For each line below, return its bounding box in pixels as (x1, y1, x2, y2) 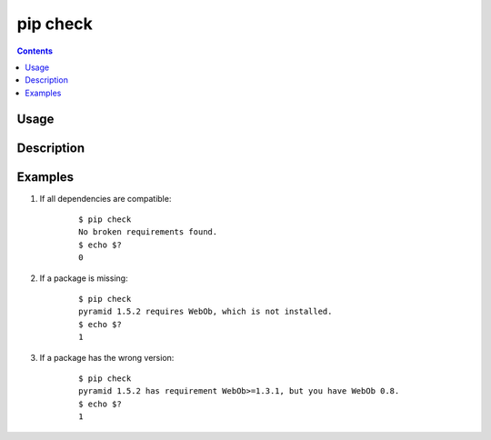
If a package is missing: (39, 273, 128, 284)
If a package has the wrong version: (39, 352, 175, 363)
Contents (16, 45, 54, 56)
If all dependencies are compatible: (39, 193, 172, 204)
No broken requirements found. (78, 227, 218, 237)
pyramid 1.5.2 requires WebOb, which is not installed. (78, 306, 333, 317)
